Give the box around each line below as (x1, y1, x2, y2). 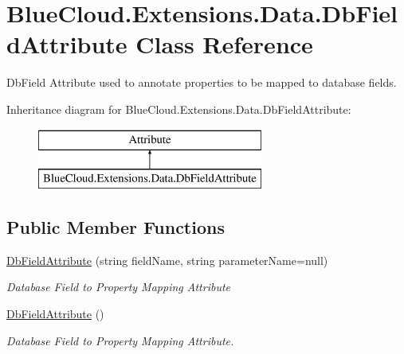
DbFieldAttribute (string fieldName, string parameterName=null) (6, 251, 328, 268)
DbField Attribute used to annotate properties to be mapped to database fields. (6, 74, 397, 91)
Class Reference (135, 28, 313, 60)
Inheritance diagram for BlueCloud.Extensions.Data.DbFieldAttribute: (6, 100, 351, 117)
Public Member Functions (6, 215, 225, 239)
